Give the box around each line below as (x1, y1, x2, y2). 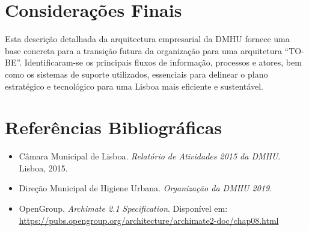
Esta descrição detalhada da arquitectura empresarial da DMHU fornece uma (5, 32, 290, 45)
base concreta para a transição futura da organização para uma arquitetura (5, 44, 282, 57)
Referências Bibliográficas (5, 115, 222, 140)
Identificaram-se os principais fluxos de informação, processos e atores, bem (24, 56, 302, 69)
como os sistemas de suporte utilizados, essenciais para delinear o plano (5, 67, 268, 80)
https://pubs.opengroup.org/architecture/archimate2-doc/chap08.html (19, 214, 279, 226)
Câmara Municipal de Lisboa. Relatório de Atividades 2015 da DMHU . (19, 150, 281, 162)
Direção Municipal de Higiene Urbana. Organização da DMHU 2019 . (19, 182, 272, 194)
